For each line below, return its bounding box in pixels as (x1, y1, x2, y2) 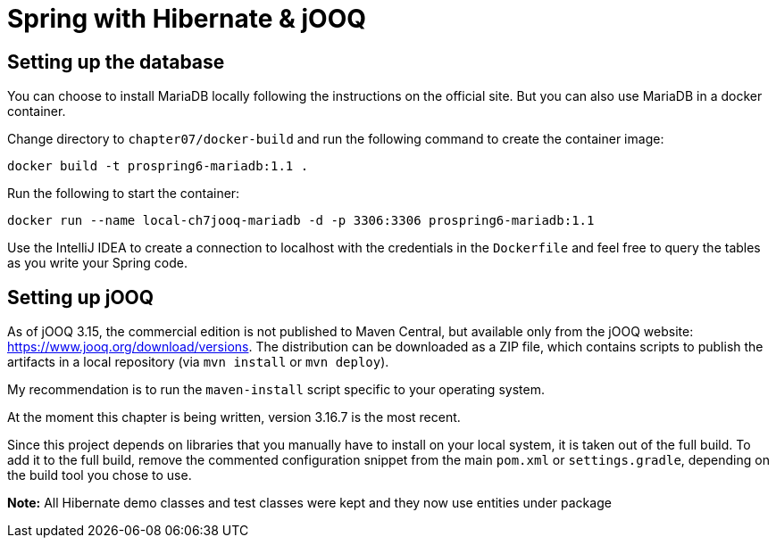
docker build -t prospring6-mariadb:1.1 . (7, 159, 309, 174)
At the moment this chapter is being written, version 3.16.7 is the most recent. (7, 409, 461, 425)
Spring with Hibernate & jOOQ (7, 4, 366, 34)
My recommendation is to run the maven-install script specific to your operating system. (7, 382, 545, 398)
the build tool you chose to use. (7, 467, 192, 483)
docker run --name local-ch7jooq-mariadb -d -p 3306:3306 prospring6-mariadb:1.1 (7, 213, 595, 228)
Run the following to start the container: (7, 186, 240, 202)
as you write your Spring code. (7, 255, 188, 271)
